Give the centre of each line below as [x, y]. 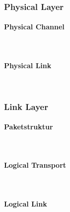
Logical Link [26, 203]
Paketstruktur [29, 127]
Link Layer [26, 106]
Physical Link [28, 65]
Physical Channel [34, 27]
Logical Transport [35, 165]
